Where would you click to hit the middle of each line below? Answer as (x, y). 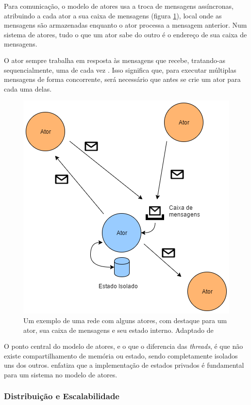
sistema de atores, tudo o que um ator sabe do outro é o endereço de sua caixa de (125, 34)
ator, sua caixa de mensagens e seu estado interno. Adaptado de (118, 330)
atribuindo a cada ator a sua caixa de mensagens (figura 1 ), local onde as (113, 15)
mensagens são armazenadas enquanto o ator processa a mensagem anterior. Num (125, 25)
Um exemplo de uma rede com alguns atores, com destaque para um (125, 320)
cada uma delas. (28, 88)
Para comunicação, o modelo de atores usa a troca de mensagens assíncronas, (119, 6)
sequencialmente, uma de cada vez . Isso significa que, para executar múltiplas (120, 70)
